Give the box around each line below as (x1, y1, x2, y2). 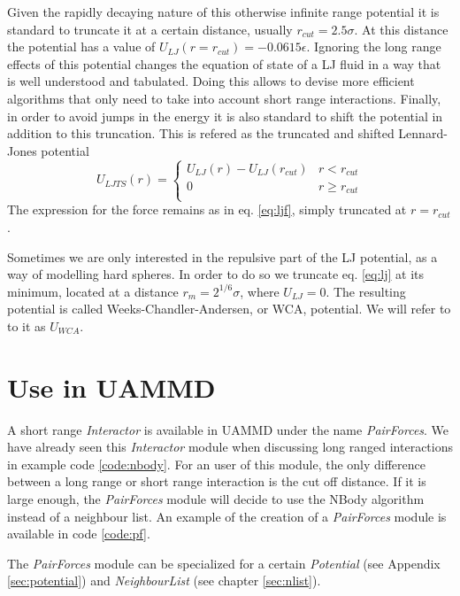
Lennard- (398, 124, 448, 143)
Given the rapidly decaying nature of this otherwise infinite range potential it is (7, 3, 440, 20)
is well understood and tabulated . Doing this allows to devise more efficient (7, 72, 415, 90)
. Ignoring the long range (306, 37, 441, 56)
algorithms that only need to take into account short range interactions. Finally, (7, 89, 441, 107)
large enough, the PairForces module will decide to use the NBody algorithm (7, 490, 425, 508)
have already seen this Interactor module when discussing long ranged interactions (7, 437, 453, 456)
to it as (7, 316, 46, 335)
